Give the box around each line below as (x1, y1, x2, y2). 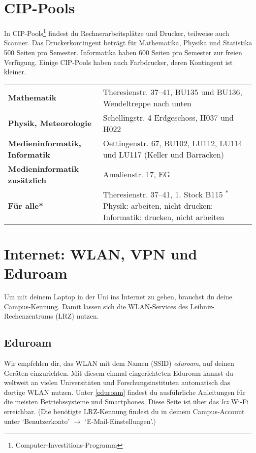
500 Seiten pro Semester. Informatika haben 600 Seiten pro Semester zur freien (4, 47, 242, 57)
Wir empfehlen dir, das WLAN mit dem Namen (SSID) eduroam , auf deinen (4, 358, 234, 368)
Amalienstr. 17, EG (103, 168, 170, 180)
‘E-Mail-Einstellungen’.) (85, 416, 156, 426)
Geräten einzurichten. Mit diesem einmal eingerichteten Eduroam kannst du (4, 367, 233, 378)
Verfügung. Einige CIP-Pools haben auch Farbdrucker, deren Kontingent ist (4, 57, 233, 67)
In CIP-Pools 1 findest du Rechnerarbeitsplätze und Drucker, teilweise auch (4, 27, 229, 38)
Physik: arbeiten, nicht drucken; (103, 199, 213, 211)
